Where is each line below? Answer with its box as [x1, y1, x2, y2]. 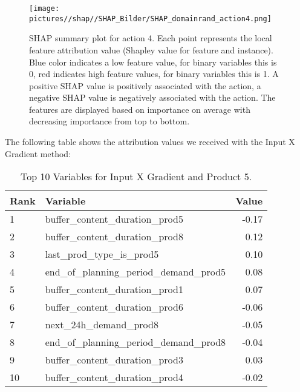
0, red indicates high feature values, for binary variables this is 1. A [29, 67, 279, 80]
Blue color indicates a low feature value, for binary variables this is [29, 55, 277, 68]
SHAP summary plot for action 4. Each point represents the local [29, 32, 272, 44]
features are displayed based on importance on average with [29, 103, 250, 115]
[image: [29, 4, 60, 13]
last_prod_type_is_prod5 [45, 247, 159, 262]
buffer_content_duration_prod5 [45, 212, 183, 226]
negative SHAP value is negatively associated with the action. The [29, 91, 276, 104]
